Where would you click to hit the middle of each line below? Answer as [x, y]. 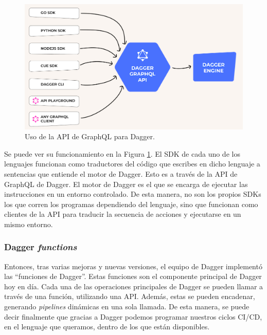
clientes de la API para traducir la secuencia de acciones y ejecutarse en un [123, 214]
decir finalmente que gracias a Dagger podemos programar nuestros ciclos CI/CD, [133, 316]
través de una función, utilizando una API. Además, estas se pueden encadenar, [130, 296]
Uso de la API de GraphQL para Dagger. [90, 136]
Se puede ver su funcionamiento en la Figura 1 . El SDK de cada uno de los [122, 153]
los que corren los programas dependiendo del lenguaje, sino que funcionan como [131, 204]
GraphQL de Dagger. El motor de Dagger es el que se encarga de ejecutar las [126, 184]
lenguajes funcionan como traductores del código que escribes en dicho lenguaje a [132, 164]
